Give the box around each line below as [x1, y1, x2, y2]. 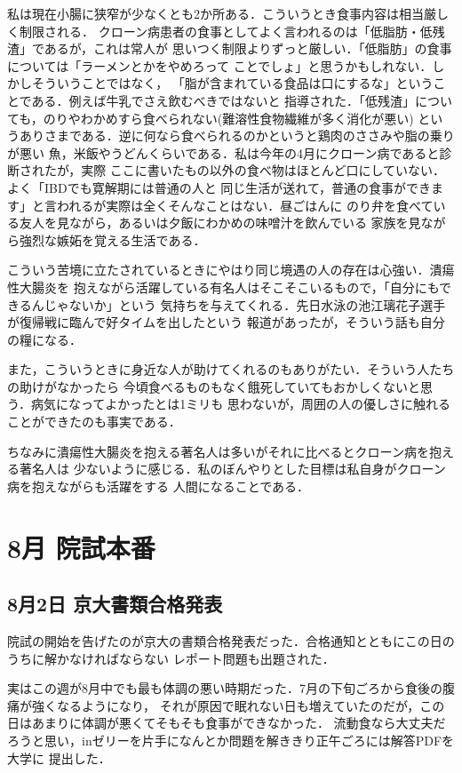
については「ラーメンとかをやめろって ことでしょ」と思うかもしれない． [7, 56, 433, 75]
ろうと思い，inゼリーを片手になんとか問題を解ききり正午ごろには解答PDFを [7, 730, 455, 749]
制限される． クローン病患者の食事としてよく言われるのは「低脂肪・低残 [19, 21, 445, 40]
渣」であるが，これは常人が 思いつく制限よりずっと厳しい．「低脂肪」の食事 [7, 39, 452, 58]
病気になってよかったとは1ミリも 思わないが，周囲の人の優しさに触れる [30, 394, 450, 413]
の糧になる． [7, 330, 82, 348]
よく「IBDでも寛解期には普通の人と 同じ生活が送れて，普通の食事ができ [7, 178, 431, 196]
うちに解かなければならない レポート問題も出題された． [7, 649, 335, 667]
